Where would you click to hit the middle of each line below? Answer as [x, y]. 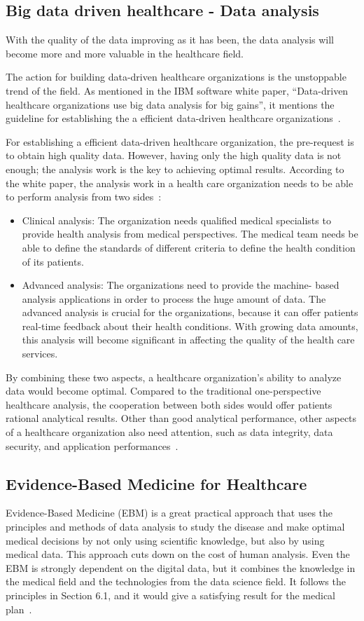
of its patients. [53, 261]
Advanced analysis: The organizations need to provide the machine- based [181, 285]
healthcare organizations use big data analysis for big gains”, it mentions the [170, 104]
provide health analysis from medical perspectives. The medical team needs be [190, 234]
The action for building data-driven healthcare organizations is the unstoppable [176, 77]
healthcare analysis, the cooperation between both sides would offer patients [169, 404]
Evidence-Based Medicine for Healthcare [156, 483]
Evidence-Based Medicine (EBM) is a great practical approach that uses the [169, 513]
